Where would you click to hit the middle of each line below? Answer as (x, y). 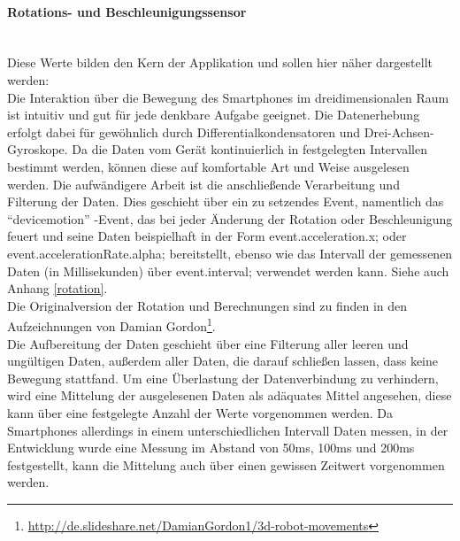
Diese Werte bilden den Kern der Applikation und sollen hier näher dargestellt (220, 62)
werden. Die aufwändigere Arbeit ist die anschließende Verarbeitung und (203, 184)
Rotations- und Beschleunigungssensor (127, 11)
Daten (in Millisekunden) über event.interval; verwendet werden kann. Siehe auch (228, 270)
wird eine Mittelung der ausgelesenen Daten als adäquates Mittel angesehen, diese (230, 395)
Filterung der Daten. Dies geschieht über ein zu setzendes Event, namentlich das (226, 201)
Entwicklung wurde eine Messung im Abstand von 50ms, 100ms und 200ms (211, 448)
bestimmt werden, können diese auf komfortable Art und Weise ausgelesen (208, 166)
